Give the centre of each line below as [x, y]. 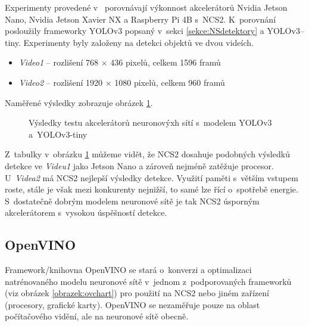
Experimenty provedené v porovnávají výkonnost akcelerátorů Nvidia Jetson [146, 7]
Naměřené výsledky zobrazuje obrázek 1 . [79, 102]
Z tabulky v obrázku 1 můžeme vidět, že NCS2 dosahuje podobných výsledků [147, 154]
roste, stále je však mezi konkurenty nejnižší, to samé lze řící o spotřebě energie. [152, 189]
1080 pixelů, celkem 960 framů [170, 82]
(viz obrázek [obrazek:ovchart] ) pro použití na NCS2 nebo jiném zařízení [137, 293]
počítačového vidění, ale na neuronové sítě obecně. [97, 316]
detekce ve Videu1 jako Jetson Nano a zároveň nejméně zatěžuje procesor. [139, 165]
